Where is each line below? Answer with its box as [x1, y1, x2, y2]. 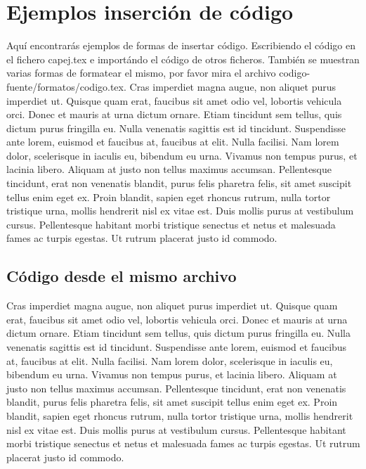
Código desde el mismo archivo [6, 265, 237, 287]
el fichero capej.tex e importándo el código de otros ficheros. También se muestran [6, 51, 360, 66]
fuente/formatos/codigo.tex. [6, 79, 126, 94]
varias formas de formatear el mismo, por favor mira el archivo [6, 65, 276, 80]
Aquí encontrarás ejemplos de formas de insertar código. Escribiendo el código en [6, 38, 356, 53]
